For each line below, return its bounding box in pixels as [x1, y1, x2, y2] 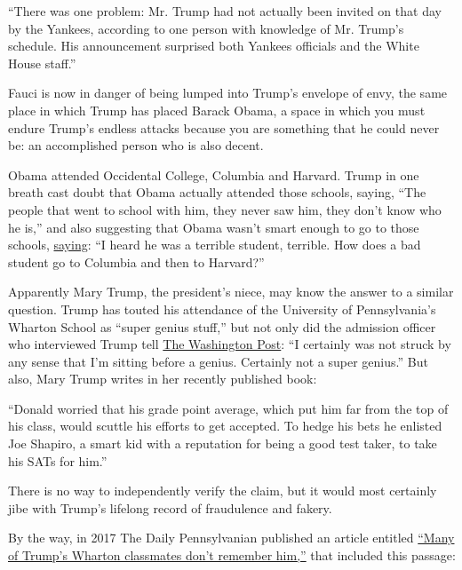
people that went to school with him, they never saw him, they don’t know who [8, 200, 442, 218]
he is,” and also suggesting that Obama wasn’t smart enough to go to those [8, 218, 419, 236]
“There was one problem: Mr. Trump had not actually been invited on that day [8, 2, 442, 20]
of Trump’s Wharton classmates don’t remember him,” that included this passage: [8, 546, 456, 565]
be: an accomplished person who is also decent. [8, 136, 264, 154]
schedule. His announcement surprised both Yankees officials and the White [8, 36, 419, 55]
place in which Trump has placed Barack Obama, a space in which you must [8, 100, 426, 119]
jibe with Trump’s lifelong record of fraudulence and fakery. [8, 498, 332, 517]
